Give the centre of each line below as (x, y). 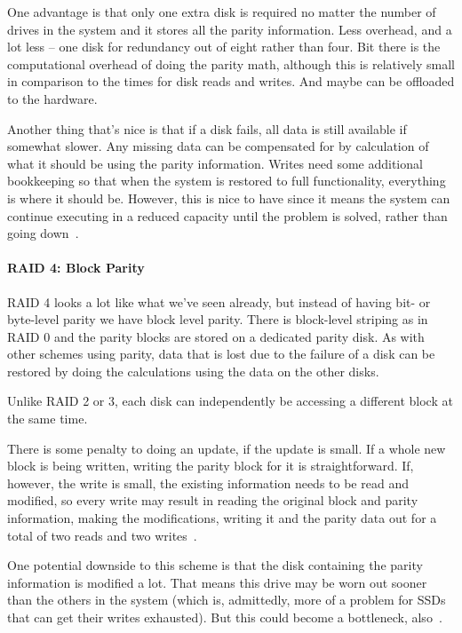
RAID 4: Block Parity (76, 268)
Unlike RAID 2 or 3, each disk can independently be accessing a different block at (230, 401)
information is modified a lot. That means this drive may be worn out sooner (217, 582)
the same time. (48, 419)
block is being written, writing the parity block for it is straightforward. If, (211, 466)
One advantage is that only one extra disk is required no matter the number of (222, 12)
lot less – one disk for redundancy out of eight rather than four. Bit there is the (224, 47)
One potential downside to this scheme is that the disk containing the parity (215, 565)
